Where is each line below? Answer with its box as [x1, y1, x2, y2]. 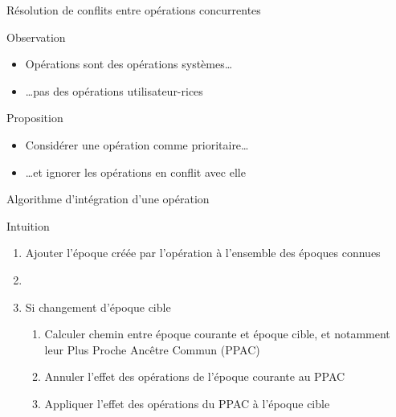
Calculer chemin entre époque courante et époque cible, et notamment [44, 325, 390, 342]
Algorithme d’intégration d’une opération [6, 190, 210, 207]
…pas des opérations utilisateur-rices [25, 82, 203, 99]
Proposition [6, 109, 63, 126]
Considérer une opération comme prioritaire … [25, 136, 249, 153]
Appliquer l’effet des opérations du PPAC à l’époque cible [44, 395, 330, 411]
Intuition [6, 217, 50, 234]
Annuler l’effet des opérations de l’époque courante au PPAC [44, 368, 345, 385]
